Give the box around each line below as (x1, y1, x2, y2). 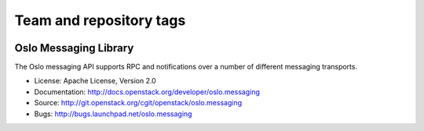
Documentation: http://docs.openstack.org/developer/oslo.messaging (34, 87, 261, 97)
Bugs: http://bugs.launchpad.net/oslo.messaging (34, 109, 192, 119)
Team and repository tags (14, 12, 186, 29)
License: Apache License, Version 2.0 (34, 76, 156, 86)
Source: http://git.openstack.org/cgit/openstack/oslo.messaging (34, 98, 243, 108)
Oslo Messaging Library (14, 41, 134, 55)
